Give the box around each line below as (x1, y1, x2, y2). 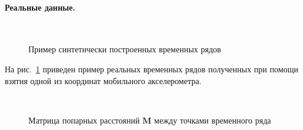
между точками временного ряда (154, 114, 271, 126)
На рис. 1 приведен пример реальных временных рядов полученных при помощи (5, 62, 299, 75)
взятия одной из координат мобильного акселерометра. (5, 74, 202, 86)
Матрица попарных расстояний (28, 114, 140, 126)
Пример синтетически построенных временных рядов (28, 43, 221, 55)
